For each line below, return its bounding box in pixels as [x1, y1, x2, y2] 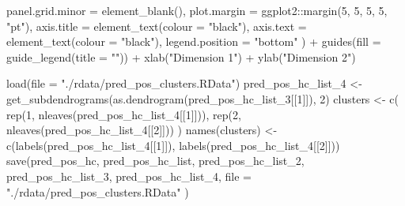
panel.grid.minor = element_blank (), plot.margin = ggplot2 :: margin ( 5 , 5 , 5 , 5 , [6, 2, 388, 18]
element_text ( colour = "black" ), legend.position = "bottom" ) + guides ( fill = [6, 33, 381, 50]
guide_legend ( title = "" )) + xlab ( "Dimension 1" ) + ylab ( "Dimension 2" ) [6, 48, 356, 65]
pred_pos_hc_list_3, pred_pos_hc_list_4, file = [6, 167, 252, 184]
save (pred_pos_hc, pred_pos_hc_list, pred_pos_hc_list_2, [6, 152, 305, 169]
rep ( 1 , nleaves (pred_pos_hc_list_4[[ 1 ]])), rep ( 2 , [6, 106, 241, 122]
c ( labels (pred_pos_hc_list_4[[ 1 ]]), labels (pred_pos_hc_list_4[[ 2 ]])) [6, 137, 340, 153]
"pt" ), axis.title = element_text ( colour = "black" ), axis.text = [6, 17, 307, 34]
